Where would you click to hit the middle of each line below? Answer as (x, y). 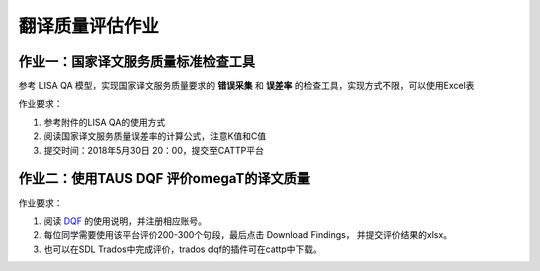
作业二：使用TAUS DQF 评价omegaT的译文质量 (164, 178)
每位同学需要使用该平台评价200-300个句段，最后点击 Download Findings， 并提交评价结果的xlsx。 (248, 235)
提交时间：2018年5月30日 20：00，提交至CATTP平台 (153, 150)
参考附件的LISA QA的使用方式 (104, 122)
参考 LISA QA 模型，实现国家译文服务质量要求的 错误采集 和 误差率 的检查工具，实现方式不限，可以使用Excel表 (246, 86)
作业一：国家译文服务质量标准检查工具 (136, 61)
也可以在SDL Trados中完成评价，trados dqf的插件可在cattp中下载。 (182, 249)
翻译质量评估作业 (89, 26)
